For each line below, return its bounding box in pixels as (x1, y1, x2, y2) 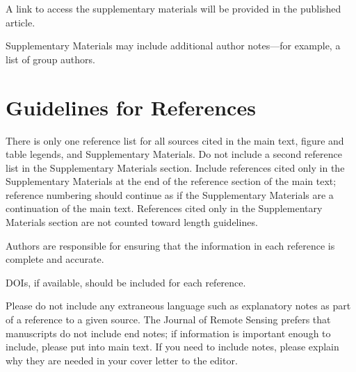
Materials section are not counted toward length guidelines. (6, 215, 258, 229)
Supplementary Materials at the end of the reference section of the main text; (6, 174, 337, 188)
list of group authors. (6, 51, 95, 66)
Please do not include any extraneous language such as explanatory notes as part (6, 298, 351, 313)
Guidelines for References (6, 92, 256, 121)
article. (6, 15, 35, 29)
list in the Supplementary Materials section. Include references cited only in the (6, 160, 345, 175)
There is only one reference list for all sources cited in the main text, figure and (6, 133, 344, 147)
